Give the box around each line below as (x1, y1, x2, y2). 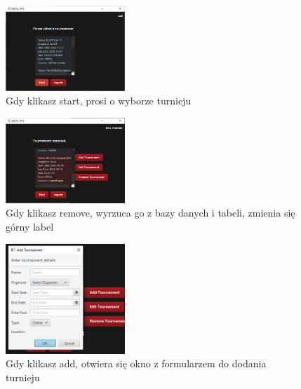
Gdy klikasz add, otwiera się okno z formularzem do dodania (6, 356, 267, 371)
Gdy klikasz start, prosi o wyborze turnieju (6, 93, 192, 108)
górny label (6, 219, 54, 233)
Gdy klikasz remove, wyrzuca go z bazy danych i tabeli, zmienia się (6, 205, 295, 220)
